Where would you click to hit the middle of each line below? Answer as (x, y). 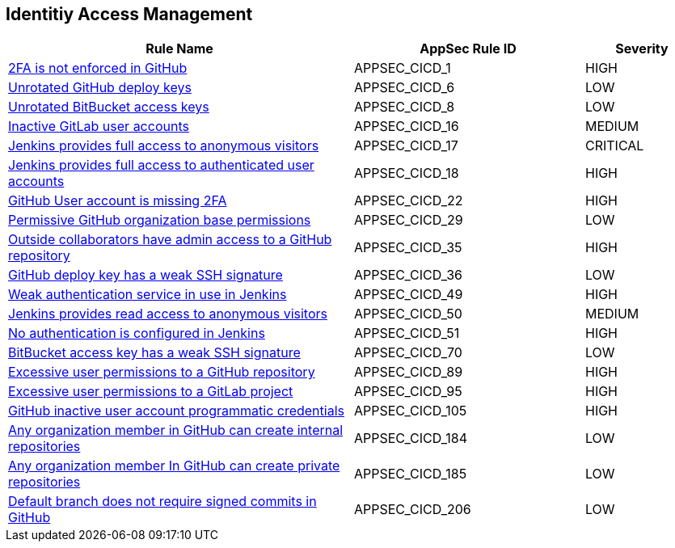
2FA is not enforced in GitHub (98, 68)
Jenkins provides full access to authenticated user (161, 165)
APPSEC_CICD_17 (406, 146)
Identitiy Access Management (129, 14)
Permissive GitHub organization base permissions (160, 220)
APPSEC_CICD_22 (409, 201)
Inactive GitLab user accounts (99, 126)
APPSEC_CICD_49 (409, 295)
